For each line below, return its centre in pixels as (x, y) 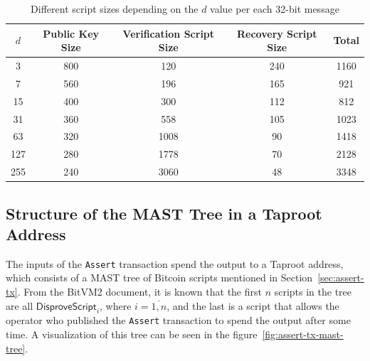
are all (20, 305)
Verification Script (169, 33)
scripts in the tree (313, 292)
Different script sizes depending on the (115, 9)
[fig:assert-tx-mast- (303, 334)
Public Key (71, 33)
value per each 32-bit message (275, 9)
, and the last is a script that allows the (253, 305)
